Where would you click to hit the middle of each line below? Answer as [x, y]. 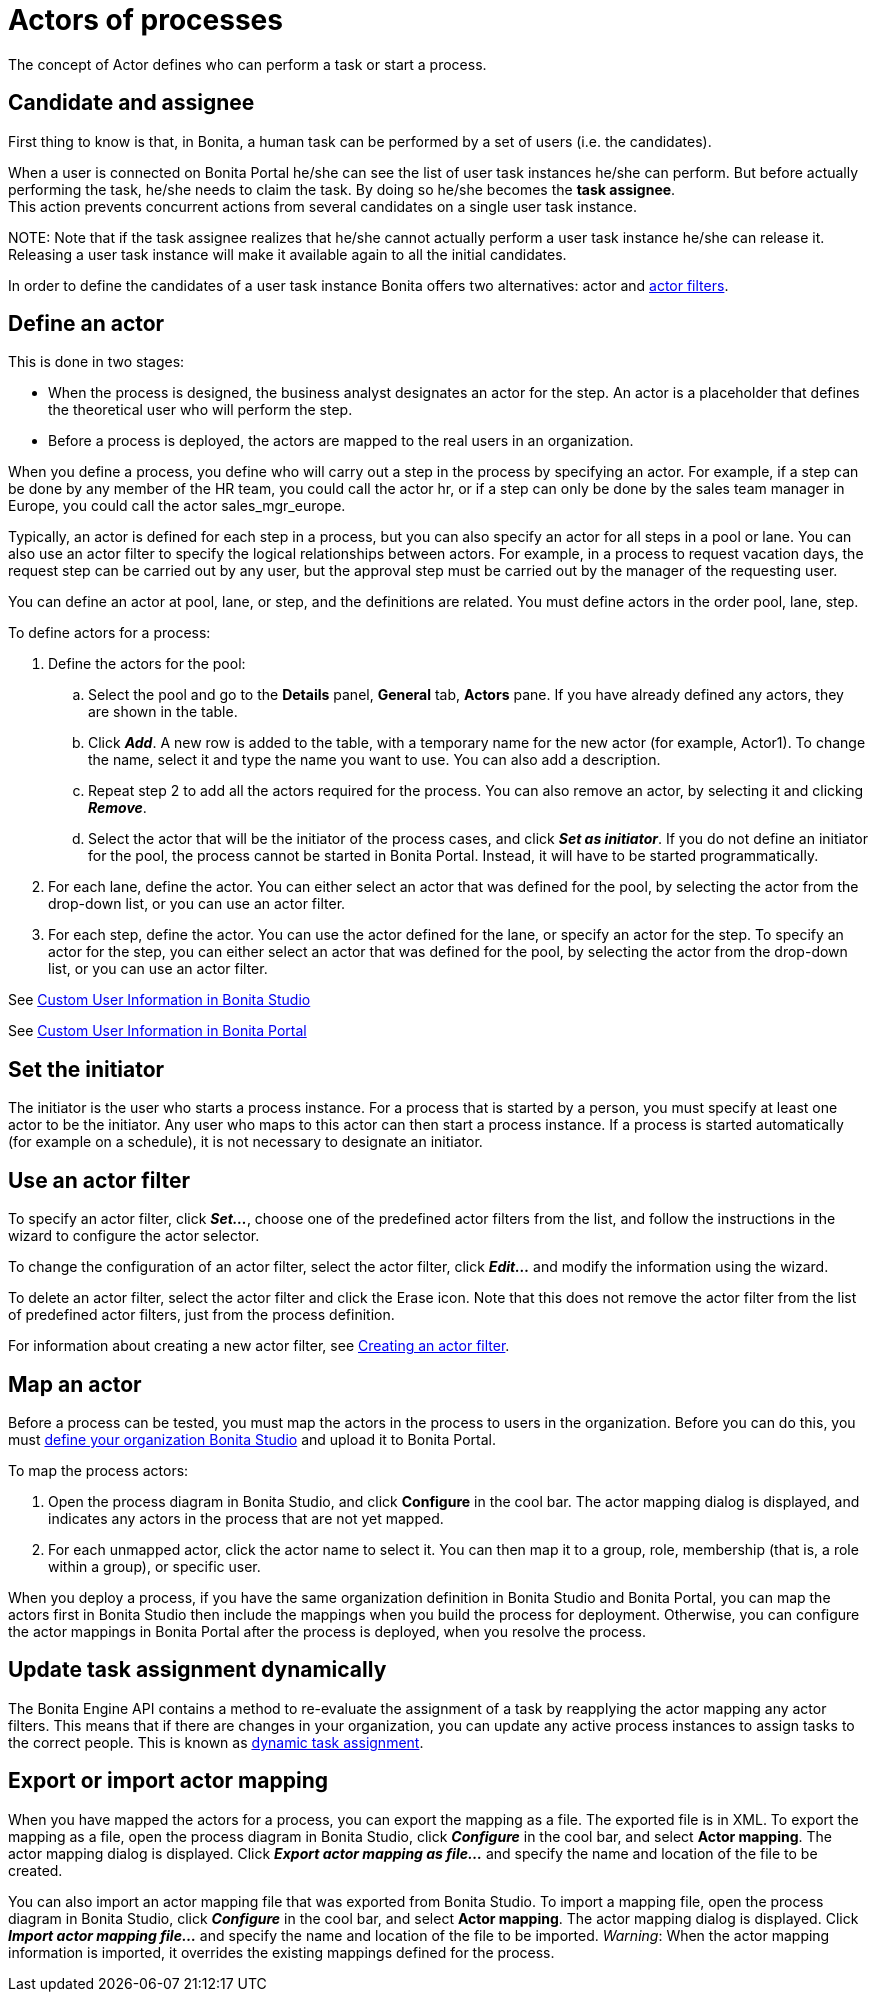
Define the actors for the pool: [147, 664]
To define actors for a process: [109, 633]
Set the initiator [86, 1069]
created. [35, 1870]
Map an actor [75, 1384]
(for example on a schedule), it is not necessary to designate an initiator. [245, 1142]
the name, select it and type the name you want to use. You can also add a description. [374, 760]
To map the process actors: [98, 1470]
